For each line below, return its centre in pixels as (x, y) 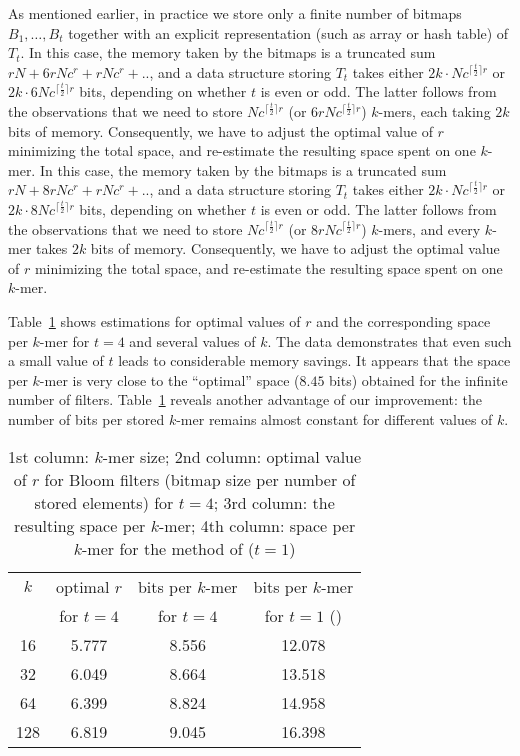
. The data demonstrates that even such (389, 340)
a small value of (56, 360)
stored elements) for (104, 503)
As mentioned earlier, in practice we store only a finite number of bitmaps (235, 13)
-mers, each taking (434, 110)
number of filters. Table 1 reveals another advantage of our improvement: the (245, 399)
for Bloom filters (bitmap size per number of (200, 480)
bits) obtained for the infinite (418, 379)
